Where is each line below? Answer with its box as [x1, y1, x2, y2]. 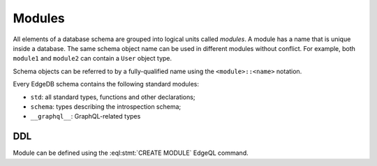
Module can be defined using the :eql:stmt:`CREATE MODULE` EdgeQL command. [13, 149, 249, 157]
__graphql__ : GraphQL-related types [30, 112, 141, 121]
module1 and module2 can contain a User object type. [13, 54, 172, 63]
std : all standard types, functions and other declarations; [30, 93, 195, 101]
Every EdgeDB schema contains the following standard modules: [13, 80, 199, 89]
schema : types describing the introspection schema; [30, 102, 182, 111]
